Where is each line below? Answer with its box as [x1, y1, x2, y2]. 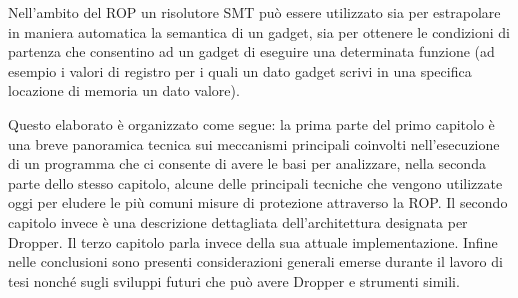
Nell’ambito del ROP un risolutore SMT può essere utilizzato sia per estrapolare [8, 2, 501, 22]
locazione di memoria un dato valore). [8, 80, 240, 101]
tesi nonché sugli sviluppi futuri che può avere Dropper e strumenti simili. [8, 270, 460, 291]
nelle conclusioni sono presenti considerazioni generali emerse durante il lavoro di [8, 251, 503, 272]
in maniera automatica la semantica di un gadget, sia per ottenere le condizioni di [8, 21, 510, 42]
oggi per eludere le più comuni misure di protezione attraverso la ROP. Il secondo [8, 192, 508, 213]
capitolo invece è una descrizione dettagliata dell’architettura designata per [8, 211, 468, 232]
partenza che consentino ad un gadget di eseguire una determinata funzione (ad [8, 41, 495, 62]
